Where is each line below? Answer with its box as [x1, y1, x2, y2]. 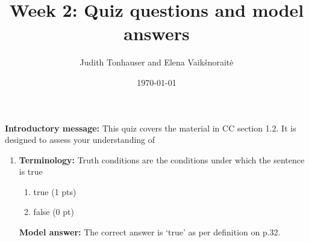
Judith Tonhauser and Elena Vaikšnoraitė [80, 56, 234, 68]
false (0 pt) [33, 205, 74, 218]
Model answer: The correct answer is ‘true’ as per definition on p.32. [19, 226, 281, 238]
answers [123, 21, 190, 46]
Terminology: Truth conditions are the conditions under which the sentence [19, 153, 305, 166]
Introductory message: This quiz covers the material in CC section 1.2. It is [5, 121, 296, 134]
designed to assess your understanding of [5, 133, 155, 146]
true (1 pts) [33, 185, 76, 198]
